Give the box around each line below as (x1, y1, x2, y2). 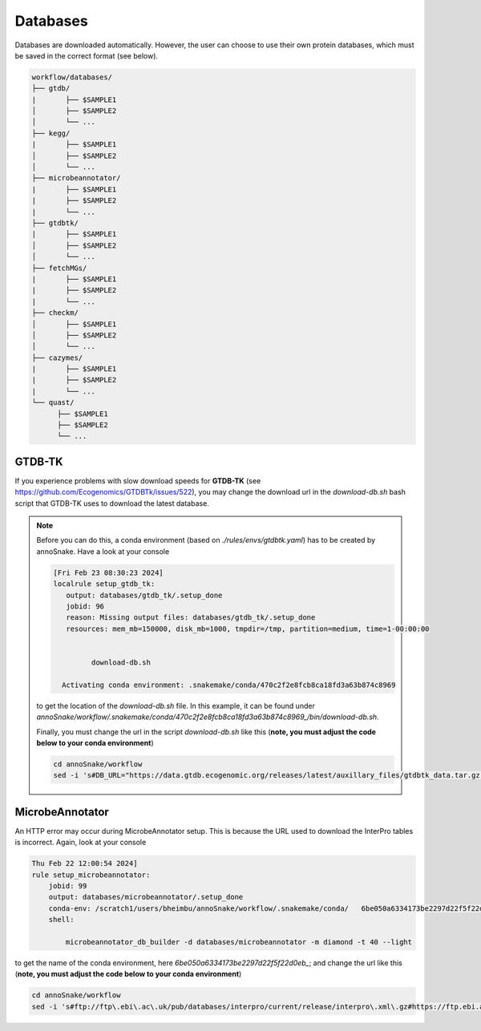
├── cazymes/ (31, 353, 83, 362)
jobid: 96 (65, 602, 104, 611)
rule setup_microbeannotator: (31, 870, 151, 879)
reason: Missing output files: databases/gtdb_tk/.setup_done (65, 613, 316, 622)
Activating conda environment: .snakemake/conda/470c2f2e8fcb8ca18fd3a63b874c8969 (61, 680, 396, 689)
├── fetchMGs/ (31, 263, 87, 273)
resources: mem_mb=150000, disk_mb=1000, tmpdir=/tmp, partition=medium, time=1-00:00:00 (65, 624, 430, 633)
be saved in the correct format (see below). (14, 51, 159, 60)
